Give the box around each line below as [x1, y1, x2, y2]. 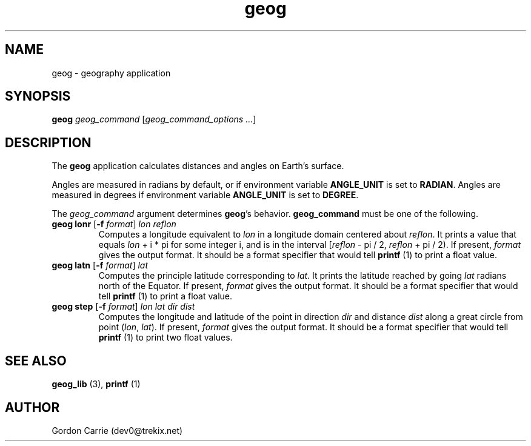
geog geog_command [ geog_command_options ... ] [52, 114, 256, 125]
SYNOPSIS [5, 88, 71, 104]
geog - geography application [52, 67, 171, 78]
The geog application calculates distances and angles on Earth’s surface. [52, 161, 344, 171]
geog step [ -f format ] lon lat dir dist [52, 301, 195, 312]
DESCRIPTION [5, 135, 92, 150]
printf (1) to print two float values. [98, 332, 233, 343]
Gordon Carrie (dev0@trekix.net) [52, 425, 183, 436]
